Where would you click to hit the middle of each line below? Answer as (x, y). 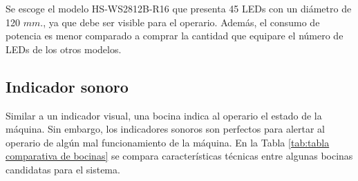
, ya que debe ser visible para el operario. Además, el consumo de (181, 22)
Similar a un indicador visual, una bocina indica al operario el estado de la (164, 115)
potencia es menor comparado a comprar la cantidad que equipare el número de (175, 36)
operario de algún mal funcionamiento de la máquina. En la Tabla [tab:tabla (168, 142)
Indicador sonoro (67, 86)
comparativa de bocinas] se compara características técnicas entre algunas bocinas (179, 156)
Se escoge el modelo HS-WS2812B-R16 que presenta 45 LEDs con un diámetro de (179, 8)
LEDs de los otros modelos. (64, 49)
